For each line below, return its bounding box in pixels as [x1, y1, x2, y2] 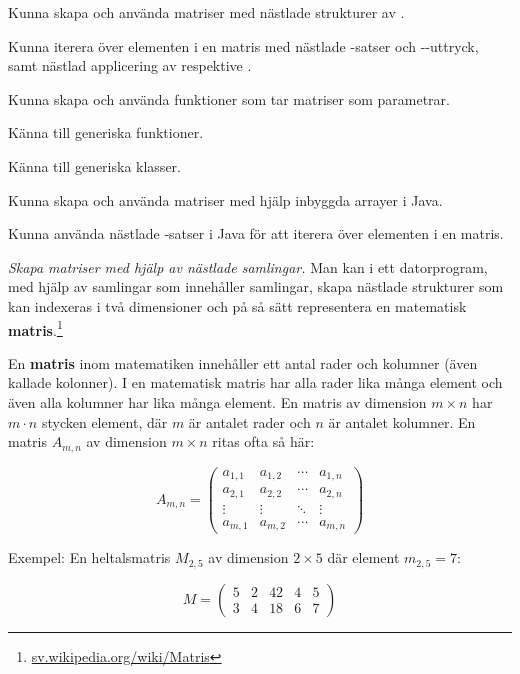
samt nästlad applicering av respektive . [8, 55, 252, 76]
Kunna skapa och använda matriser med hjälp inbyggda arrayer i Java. [8, 189, 443, 210]
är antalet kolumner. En [328, 411, 476, 432]
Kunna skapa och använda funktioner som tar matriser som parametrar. [8, 88, 450, 109]
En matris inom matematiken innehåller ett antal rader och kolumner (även [8, 352, 478, 373]
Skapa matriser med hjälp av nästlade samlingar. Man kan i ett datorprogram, [8, 256, 488, 277]
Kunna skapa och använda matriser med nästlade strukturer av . [8, 2, 405, 22]
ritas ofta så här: [212, 431, 315, 452]
